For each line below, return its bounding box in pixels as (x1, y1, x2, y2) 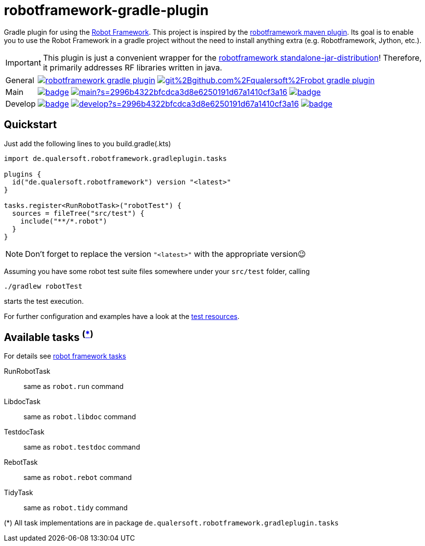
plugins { (4, 170, 41, 178)
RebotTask (4, 458, 38, 467)
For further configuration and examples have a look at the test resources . (4, 312, 239, 320)
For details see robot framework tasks (4, 352, 126, 361)
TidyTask (4, 488, 33, 497)
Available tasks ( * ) (4, 329, 94, 344)
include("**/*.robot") (20, 217, 107, 225)
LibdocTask (4, 397, 41, 406)
